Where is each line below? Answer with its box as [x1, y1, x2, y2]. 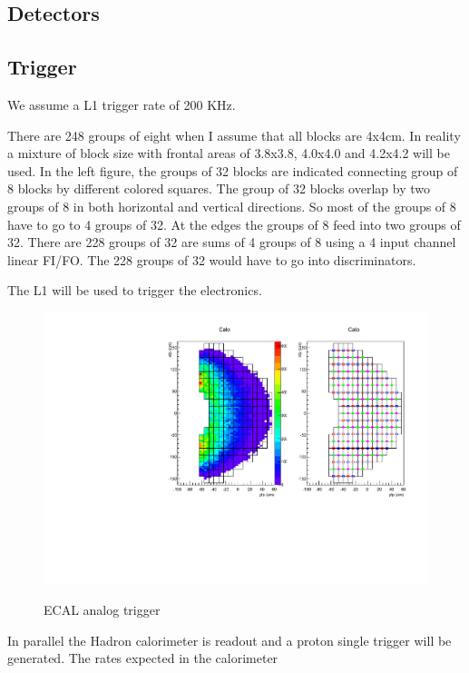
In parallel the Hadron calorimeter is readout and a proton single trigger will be [7, 630, 452, 649]
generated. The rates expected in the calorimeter [7, 648, 278, 668]
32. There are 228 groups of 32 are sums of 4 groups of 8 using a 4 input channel [7, 233, 456, 252]
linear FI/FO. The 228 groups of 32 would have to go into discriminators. [7, 250, 416, 269]
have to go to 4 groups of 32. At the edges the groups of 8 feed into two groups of [7, 214, 461, 233]
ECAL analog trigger [44, 600, 161, 619]
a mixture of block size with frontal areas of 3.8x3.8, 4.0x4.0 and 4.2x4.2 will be [7, 144, 450, 163]
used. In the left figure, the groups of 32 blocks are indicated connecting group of [7, 161, 458, 180]
